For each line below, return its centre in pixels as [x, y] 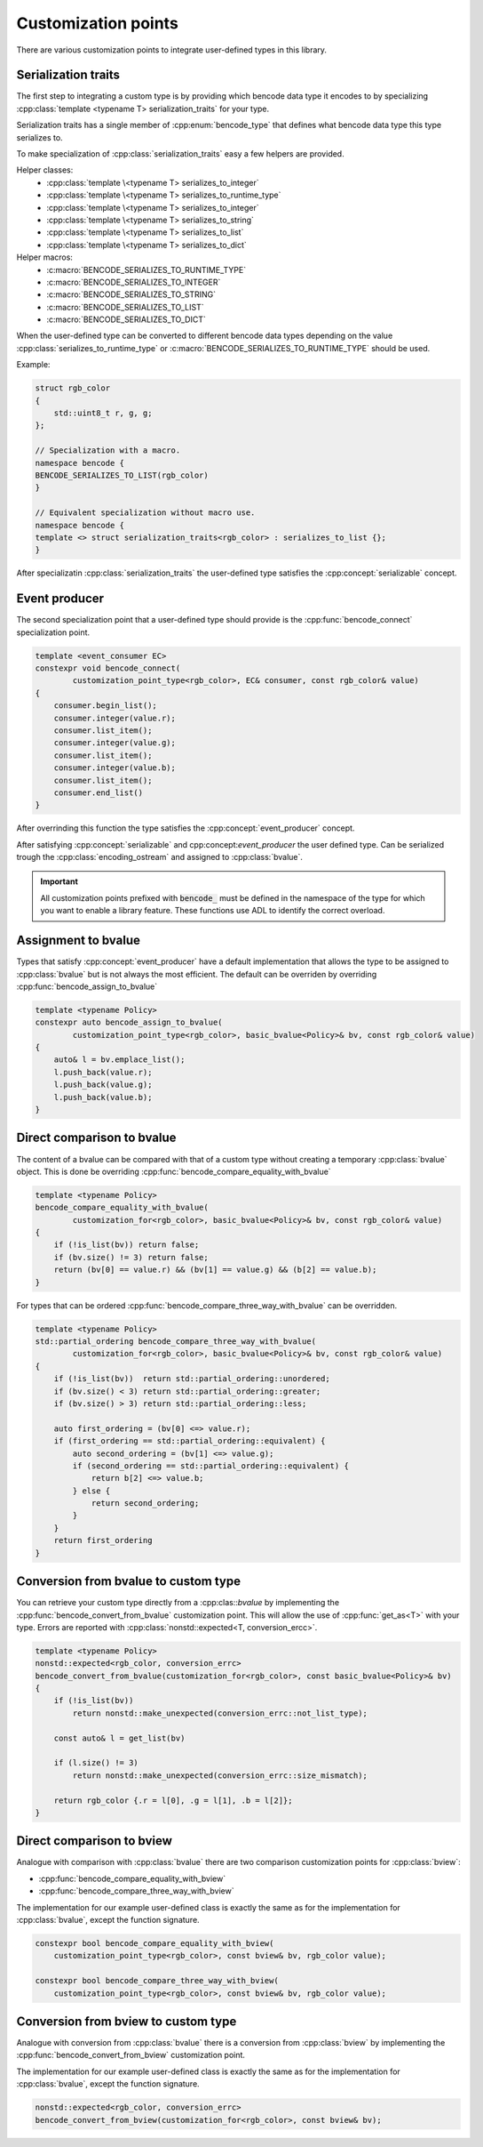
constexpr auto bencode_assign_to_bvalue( [129, 1022]
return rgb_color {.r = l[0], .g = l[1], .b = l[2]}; [173, 1800]
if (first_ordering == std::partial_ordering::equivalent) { [190, 1441]
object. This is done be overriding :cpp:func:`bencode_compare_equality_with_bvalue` [174, 1171]
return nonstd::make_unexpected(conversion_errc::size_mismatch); [220, 1775]
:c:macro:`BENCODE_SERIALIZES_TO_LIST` [125, 307]
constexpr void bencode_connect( [108, 668]
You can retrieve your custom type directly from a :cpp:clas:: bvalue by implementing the [178, 1603]
